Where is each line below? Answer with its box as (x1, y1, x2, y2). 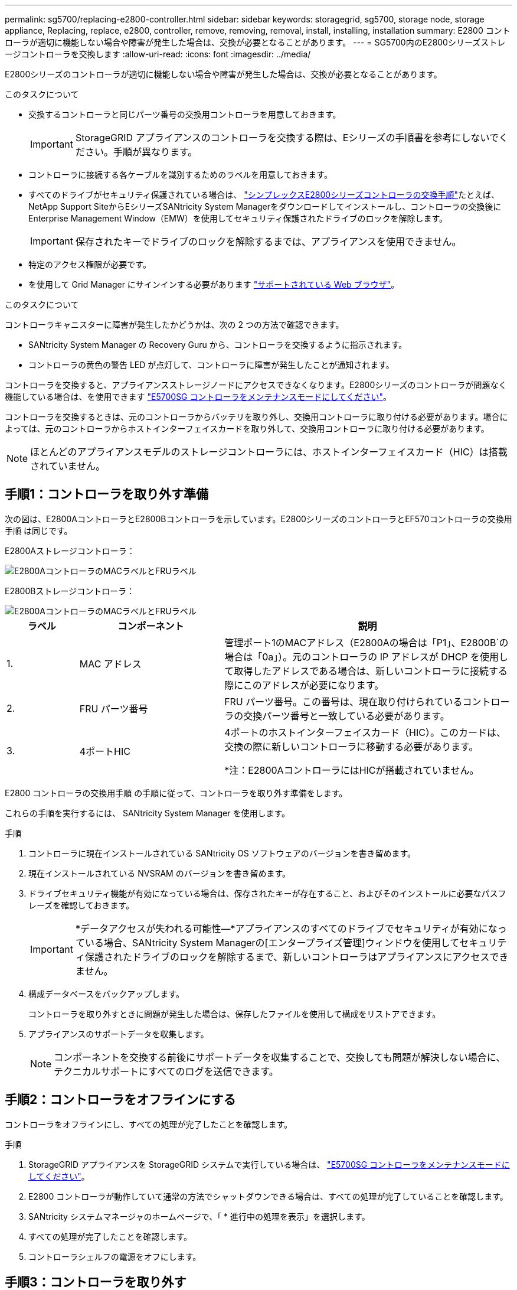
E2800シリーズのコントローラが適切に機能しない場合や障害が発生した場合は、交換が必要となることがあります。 (5, 69, 442, 79)
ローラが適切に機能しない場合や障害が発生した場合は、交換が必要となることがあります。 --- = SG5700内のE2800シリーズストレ (5, 37, 506, 47)
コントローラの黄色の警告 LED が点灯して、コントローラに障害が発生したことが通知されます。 (28, 360, 394, 370)
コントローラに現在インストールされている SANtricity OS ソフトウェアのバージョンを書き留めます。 (28, 848, 416, 858)
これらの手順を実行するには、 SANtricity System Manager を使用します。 (5, 807, 290, 818)
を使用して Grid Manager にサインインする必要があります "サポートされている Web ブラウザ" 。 (28, 279, 400, 289)
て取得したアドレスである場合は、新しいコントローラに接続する (224, 664, 508, 677)
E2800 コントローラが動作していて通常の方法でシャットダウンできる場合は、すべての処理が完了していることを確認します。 (28, 1191, 508, 1201)
